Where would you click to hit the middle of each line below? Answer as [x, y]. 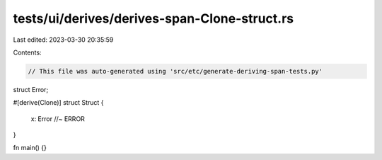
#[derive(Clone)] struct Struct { [58, 103]
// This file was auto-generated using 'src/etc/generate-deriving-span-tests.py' [175, 71]
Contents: [27, 52]
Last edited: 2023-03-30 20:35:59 [63, 40]
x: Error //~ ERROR [58, 119]
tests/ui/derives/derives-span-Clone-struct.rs [153, 18]
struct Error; [31, 89]
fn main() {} [30, 148]
